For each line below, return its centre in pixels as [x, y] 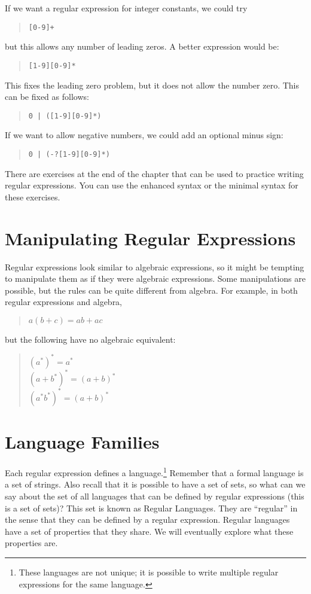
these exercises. [33, 197]
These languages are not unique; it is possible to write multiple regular [149, 572]
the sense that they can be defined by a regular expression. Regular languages [147, 520]
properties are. [31, 543]
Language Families [82, 442]
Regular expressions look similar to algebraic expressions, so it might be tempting [155, 266]
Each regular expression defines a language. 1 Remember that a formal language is [154, 472]
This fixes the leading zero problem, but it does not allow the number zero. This [152, 85]
